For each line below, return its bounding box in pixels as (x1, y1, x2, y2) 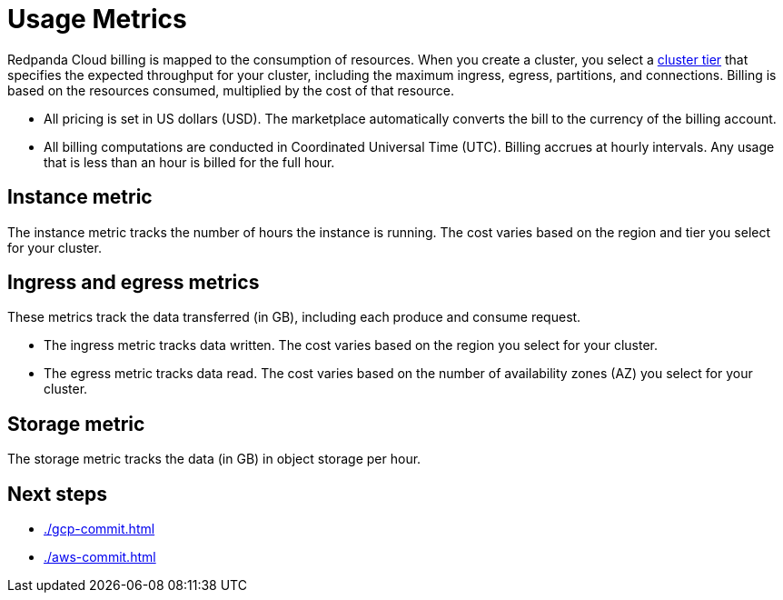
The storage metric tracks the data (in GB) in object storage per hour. (7, 451, 421, 467)
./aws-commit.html (44, 549, 156, 565)
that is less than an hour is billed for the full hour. (44, 154, 335, 170)
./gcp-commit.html (44, 521, 155, 537)
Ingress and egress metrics (7, 271, 260, 295)
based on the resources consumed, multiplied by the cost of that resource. (7, 82, 455, 98)
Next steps (7, 482, 107, 505)
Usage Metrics (7, 4, 187, 35)
